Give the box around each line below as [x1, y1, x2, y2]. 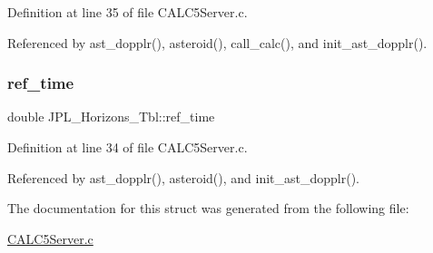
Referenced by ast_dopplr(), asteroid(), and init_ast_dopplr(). [7, 168, 359, 187]
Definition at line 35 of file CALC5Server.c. [7, 3, 248, 21]
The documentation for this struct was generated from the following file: [7, 199, 409, 218]
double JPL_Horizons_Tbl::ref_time [7, 107, 215, 126]
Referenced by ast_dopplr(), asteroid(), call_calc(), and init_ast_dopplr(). [7, 33, 428, 52]
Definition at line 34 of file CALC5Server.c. [7, 138, 248, 156]
